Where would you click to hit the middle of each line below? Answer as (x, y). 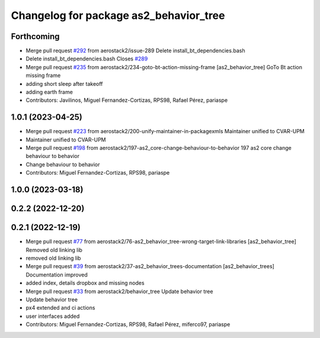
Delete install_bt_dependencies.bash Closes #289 (87, 59)
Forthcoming (35, 36)
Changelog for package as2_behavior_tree (118, 15)
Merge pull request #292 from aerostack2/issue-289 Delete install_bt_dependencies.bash (135, 51)
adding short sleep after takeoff (64, 83)
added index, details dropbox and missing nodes (85, 283)
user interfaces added (53, 316)
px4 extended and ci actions (60, 308)
